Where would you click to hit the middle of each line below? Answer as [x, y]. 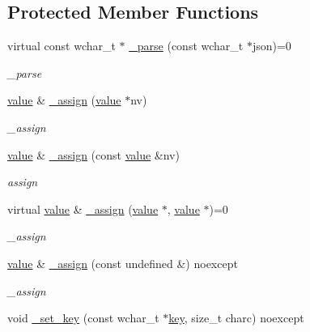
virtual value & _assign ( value [83, 209]
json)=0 [272, 46]
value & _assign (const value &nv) [93, 154]
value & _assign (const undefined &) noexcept [123, 263]
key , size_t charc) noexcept [236, 318]
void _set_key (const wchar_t [83, 318]
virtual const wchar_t [62, 46]
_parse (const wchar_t [186, 46]
